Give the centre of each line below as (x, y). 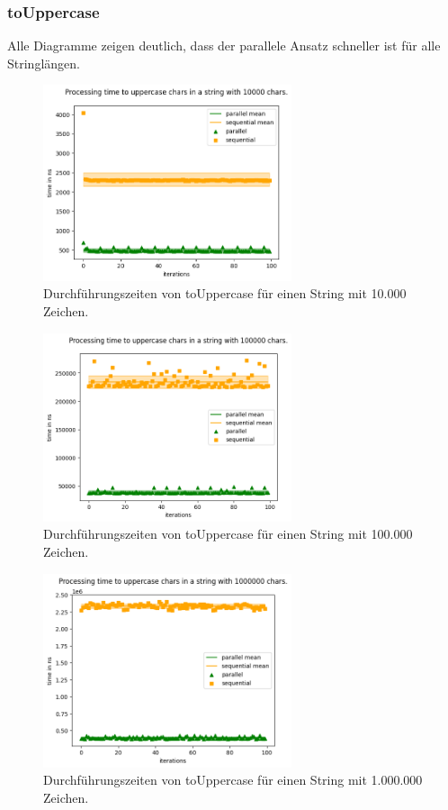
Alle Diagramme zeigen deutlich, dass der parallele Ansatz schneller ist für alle (224, 46)
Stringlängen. (44, 63)
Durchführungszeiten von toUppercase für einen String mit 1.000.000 (233, 780)
